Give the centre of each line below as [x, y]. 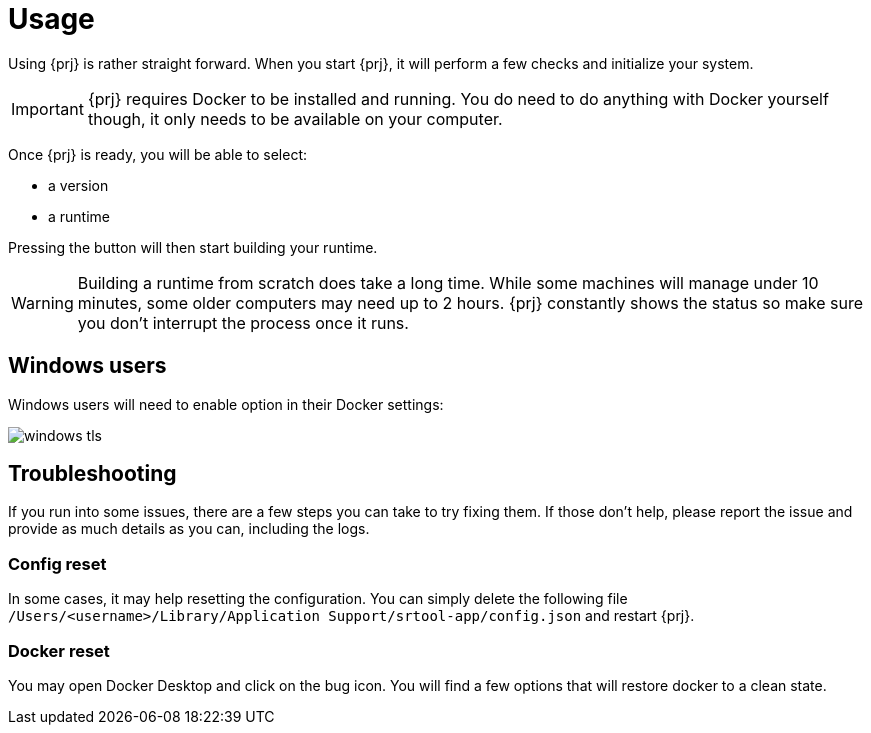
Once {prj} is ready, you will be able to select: [158, 154]
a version [78, 185]
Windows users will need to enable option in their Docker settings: [226, 404]
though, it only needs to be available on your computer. [295, 118]
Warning [42, 302]
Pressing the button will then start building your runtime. [193, 247]
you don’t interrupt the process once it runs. [243, 322]
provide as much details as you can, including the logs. [189, 529]
